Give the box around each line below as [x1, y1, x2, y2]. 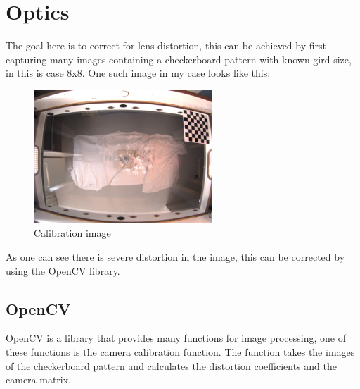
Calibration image [34, 226, 111, 240]
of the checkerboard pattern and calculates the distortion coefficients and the [6, 358, 337, 373]
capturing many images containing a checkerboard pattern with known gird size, [6, 51, 352, 66]
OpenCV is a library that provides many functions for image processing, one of [6, 331, 346, 345]
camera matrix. [6, 372, 72, 387]
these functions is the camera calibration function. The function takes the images [6, 345, 355, 359]
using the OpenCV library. [6, 263, 120, 278]
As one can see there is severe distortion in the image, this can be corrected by [6, 249, 345, 264]
